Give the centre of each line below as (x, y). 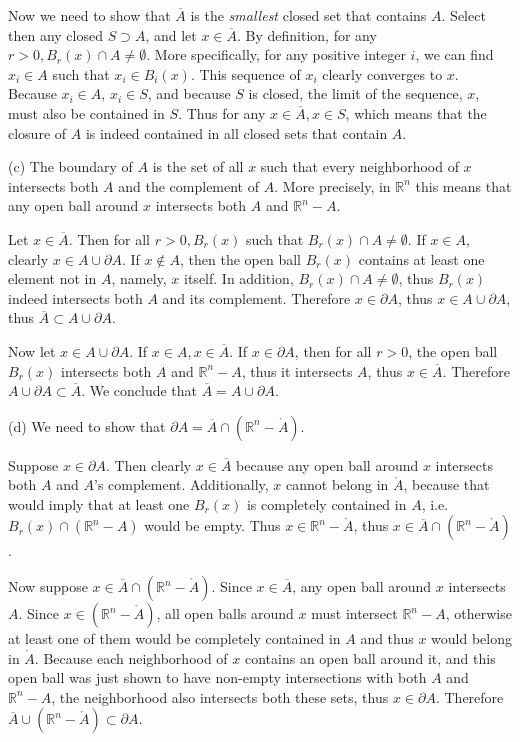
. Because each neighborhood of (131, 657)
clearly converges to (382, 73)
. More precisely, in (332, 185)
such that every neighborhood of (359, 166)
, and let (171, 34)
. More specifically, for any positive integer (276, 54)
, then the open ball (241, 258)
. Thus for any (222, 112)
